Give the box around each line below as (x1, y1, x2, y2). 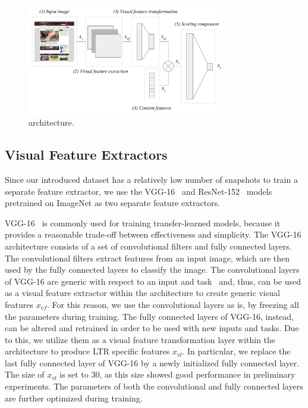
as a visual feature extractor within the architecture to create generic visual (5, 286, 280, 299)
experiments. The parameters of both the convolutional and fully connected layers (5, 380, 303, 393)
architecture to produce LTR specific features (5, 345, 170, 357)
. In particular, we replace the (182, 345, 291, 357)
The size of (5, 368, 45, 381)
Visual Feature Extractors (5, 145, 168, 164)
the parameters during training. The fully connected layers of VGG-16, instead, (5, 310, 294, 322)
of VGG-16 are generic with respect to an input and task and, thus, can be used (5, 275, 301, 287)
